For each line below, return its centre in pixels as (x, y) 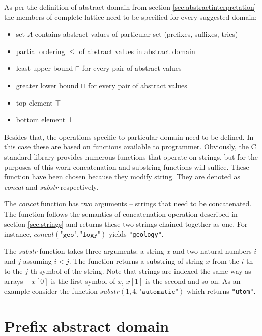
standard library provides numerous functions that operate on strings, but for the (131, 156)
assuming (37, 261)
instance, (18, 234)
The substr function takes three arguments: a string (84, 251)
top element (34, 102)
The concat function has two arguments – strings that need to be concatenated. (128, 204)
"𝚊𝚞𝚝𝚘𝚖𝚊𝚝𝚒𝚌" (159, 292)
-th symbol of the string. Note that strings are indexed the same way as (140, 270)
